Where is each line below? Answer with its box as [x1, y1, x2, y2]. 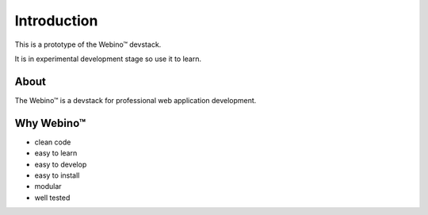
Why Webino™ [14, 116, 86, 130]
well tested [34, 193, 71, 202]
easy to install [34, 171, 80, 180]
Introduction [14, 12, 98, 29]
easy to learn [34, 148, 78, 158]
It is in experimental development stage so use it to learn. [14, 54, 202, 63]
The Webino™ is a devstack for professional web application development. [14, 95, 257, 105]
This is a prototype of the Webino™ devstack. [14, 40, 162, 49]
